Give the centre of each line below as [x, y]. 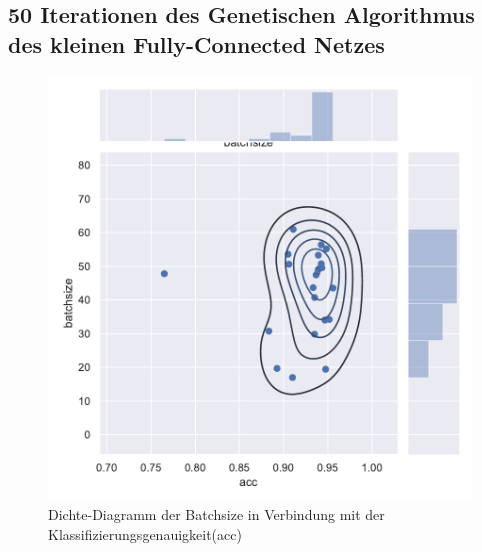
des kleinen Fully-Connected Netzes [196, 43]
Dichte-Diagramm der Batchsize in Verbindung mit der [216, 514]
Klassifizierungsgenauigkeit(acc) [145, 533]
